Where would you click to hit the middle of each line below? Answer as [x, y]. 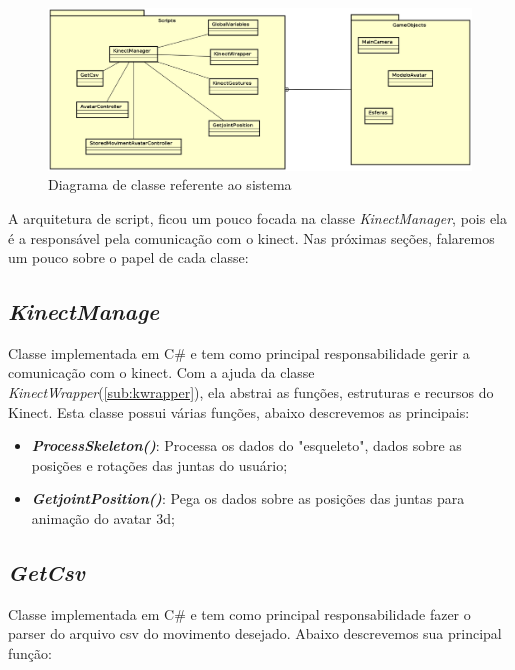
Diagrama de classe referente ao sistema [170, 184]
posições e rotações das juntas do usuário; [159, 464]
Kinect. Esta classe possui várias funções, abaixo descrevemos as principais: [239, 411]
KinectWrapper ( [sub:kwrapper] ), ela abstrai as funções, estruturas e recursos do [251, 392]
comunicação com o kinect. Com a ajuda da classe [161, 372]
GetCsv [46, 572]
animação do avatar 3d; [103, 518]
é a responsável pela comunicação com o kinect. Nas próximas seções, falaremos [251, 237]
